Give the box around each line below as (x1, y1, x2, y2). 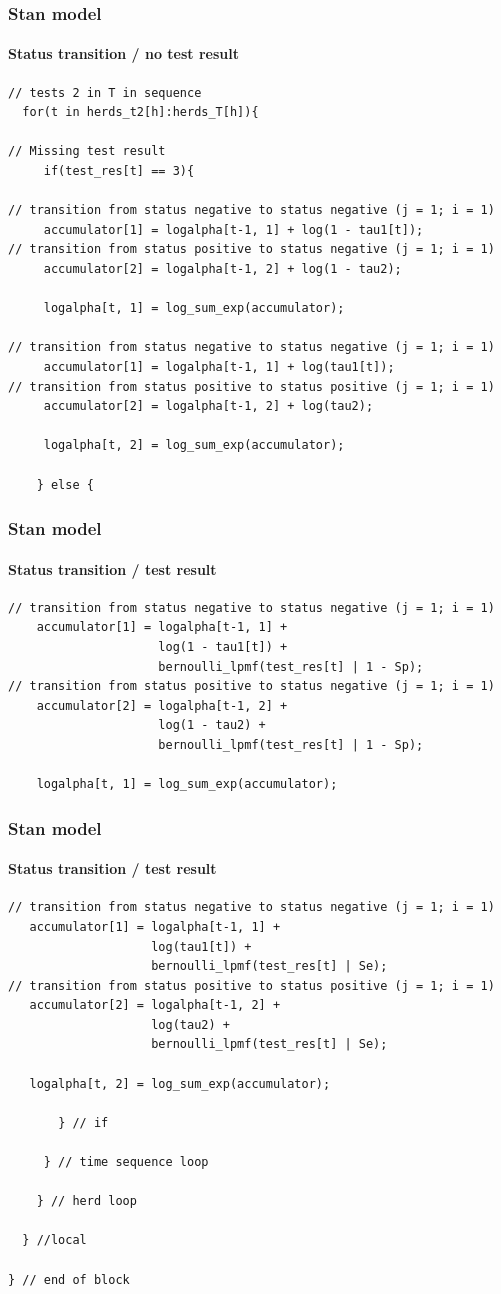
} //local (22, 1233, 87, 1248)
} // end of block (8, 1272, 130, 1287)
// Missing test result (8, 144, 166, 159)
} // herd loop (36, 1194, 137, 1209)
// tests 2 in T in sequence (8, 85, 202, 100)
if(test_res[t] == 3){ (43, 164, 195, 179)
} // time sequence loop (43, 1155, 209, 1170)
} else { (36, 477, 94, 492)
